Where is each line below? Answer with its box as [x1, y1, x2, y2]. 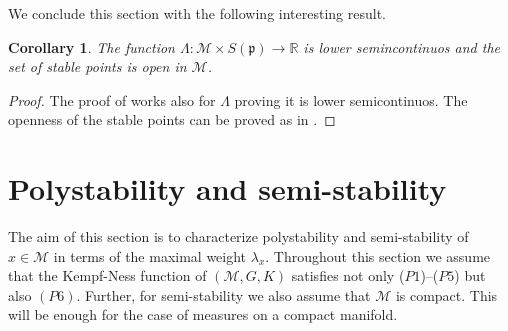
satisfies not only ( [291, 265, 405, 286]
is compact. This [395, 284, 498, 305]
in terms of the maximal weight [53, 245, 247, 266]
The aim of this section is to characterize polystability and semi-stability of [8, 226, 469, 247]
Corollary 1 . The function [8, 36, 175, 57]
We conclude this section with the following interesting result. [8, 3, 386, 23]
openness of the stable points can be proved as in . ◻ [8, 109, 336, 130]
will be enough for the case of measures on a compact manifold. [8, 304, 398, 325]
